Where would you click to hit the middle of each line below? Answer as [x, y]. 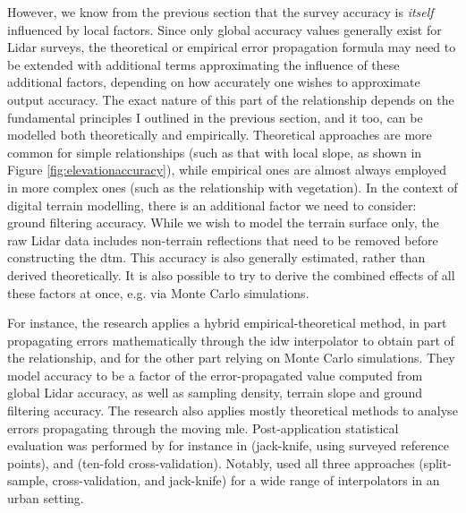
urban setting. [46, 498]
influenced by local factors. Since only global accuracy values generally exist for [225, 29]
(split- [435, 462]
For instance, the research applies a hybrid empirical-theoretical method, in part [227, 323]
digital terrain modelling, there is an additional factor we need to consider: [212, 205]
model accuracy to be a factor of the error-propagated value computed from [215, 375]
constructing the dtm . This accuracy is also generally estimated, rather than [216, 257]
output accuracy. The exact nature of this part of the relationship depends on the [231, 99]
